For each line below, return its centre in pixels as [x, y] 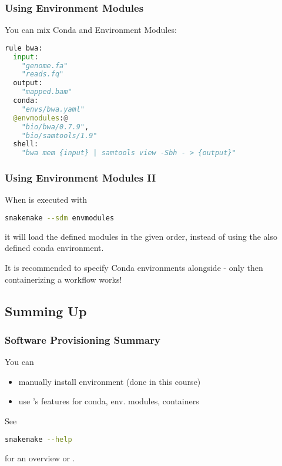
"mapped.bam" [47, 92]
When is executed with [46, 200]
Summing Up [46, 311]
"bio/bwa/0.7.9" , [55, 127]
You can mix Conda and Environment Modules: [91, 30]
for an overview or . [40, 457]
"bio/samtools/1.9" [59, 135]
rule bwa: [24, 48]
